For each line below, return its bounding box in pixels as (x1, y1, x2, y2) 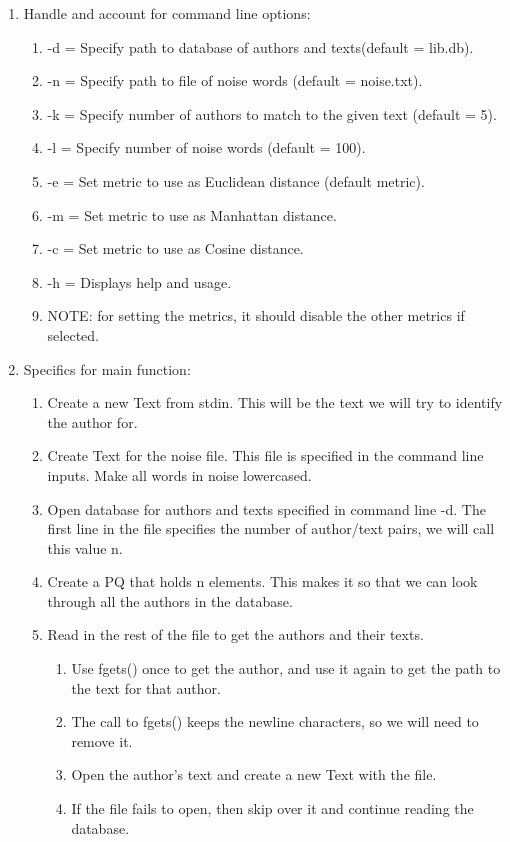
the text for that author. (71, 677, 221, 698)
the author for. (47, 411, 138, 432)
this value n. (47, 537, 123, 558)
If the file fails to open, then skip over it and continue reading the (71, 798, 474, 819)
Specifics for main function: (23, 358, 191, 379)
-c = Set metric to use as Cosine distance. (47, 238, 304, 259)
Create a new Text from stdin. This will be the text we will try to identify (47, 392, 503, 413)
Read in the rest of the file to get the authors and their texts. (47, 624, 424, 645)
